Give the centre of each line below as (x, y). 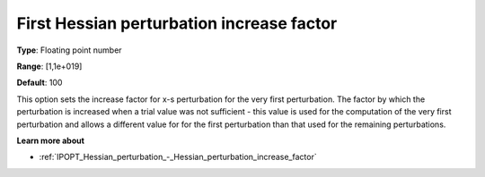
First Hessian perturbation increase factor (177, 23)
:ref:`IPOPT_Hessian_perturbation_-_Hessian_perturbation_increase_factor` (178, 157)
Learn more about (51, 140)
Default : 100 (40, 83)
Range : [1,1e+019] (49, 66)
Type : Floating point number (69, 50)
